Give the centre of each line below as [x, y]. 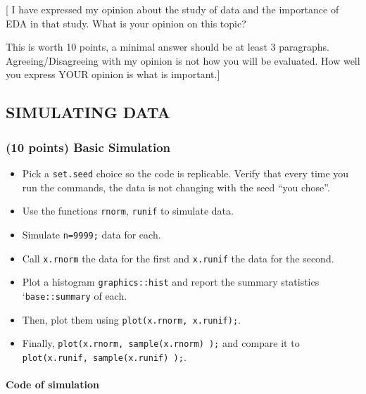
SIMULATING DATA [88, 112]
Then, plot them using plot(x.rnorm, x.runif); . [131, 319]
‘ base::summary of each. [75, 295]
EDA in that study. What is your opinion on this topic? [126, 23]
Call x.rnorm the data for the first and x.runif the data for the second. [178, 258]
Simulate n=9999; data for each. [91, 234]
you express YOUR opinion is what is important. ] [113, 74]
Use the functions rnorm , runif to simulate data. [128, 211]
